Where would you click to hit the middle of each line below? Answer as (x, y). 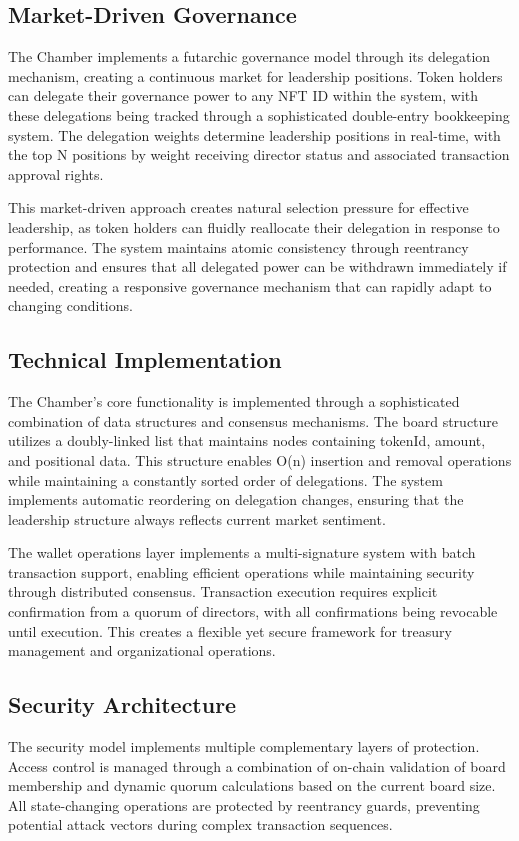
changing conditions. (70, 305)
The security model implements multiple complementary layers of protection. (244, 746)
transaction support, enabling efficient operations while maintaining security (241, 571)
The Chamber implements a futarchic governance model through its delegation (249, 56)
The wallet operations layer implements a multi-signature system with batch (242, 552)
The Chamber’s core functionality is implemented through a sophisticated (234, 401)
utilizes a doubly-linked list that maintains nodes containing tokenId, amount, (247, 440)
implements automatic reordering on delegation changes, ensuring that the (236, 499)
